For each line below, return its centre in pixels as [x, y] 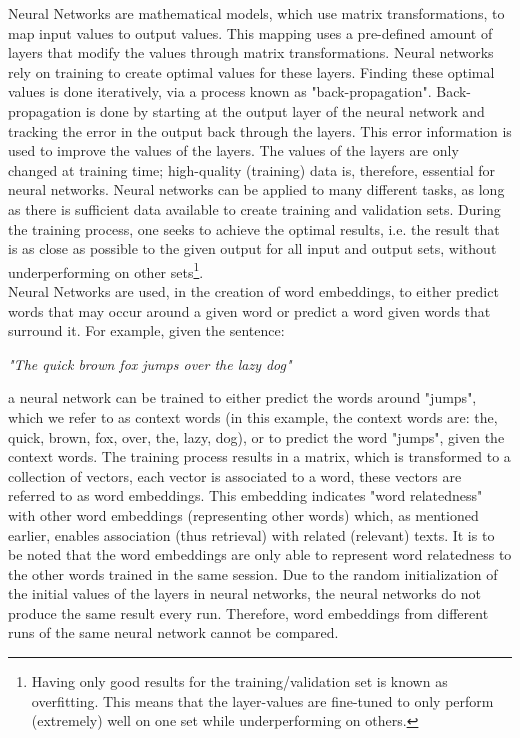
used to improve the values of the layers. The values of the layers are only [233, 150]
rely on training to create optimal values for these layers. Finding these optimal [251, 71]
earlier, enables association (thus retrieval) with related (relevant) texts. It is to [251, 534]
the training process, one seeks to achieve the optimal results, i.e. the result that [254, 228]
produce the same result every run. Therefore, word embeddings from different [248, 612]
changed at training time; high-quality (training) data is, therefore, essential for [251, 169]
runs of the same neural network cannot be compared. [173, 632]
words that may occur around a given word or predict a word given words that [249, 310]
